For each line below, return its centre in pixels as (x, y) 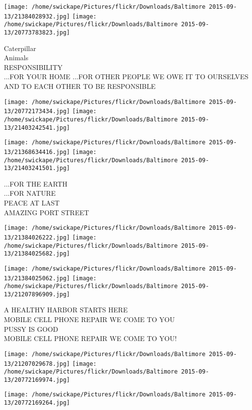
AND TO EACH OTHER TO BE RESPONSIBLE (80, 86)
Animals (16, 58)
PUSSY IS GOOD (31, 329)
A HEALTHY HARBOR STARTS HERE (66, 310)
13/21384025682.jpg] (37, 254)
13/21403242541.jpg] (37, 128)
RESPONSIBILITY (33, 67)
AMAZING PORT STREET (47, 212)
